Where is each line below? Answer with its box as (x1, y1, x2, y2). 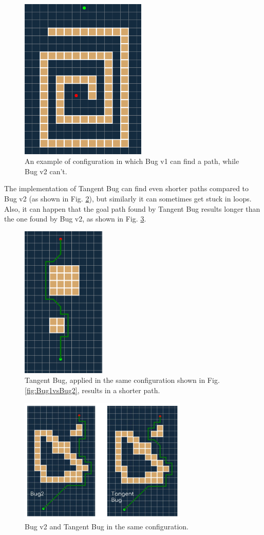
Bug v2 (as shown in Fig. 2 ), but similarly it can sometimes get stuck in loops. (4, 193, 252, 204)
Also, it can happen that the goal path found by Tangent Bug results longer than (4, 203, 260, 214)
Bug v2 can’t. (25, 165, 67, 176)
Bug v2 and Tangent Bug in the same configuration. (25, 521, 189, 531)
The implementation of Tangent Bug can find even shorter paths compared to (4, 183, 249, 194)
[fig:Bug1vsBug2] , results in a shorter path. (25, 384, 160, 395)
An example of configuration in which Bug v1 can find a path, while (25, 156, 239, 167)
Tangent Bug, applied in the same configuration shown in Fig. (25, 375, 220, 385)
